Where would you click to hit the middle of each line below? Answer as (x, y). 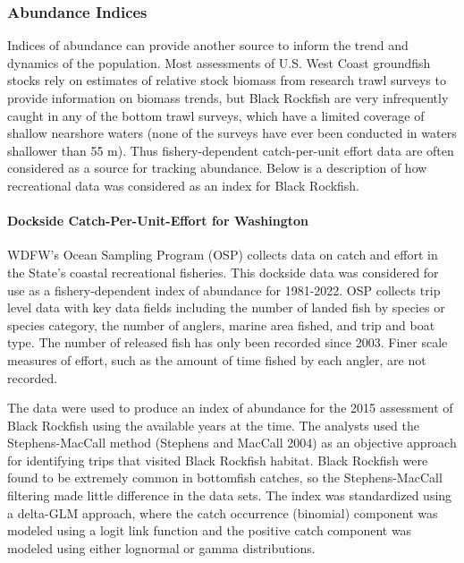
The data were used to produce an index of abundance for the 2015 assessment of (230, 408)
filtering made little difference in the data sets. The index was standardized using (230, 495)
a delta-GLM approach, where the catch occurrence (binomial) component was (223, 512)
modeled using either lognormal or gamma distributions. (161, 547)
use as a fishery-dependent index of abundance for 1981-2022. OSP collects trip (224, 290)
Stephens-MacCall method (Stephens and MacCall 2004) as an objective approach (232, 443)
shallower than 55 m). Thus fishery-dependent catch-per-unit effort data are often (231, 150)
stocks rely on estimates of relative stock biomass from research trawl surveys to (227, 80)
